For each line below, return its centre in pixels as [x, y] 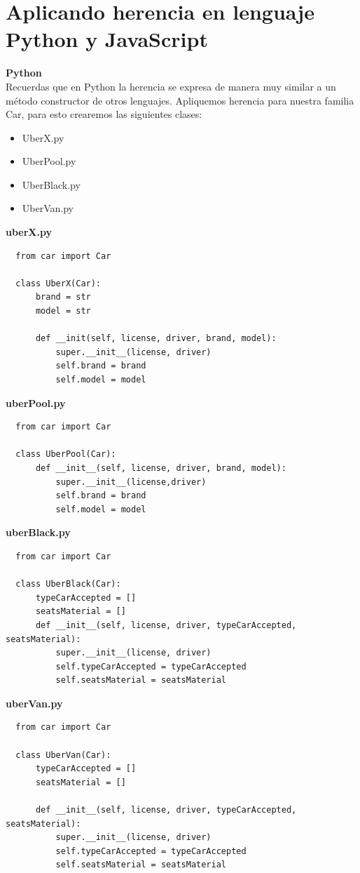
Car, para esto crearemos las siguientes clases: [104, 114]
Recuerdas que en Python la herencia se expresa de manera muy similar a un [171, 86]
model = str [63, 311]
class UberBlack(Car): [68, 584]
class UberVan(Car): [63, 755]
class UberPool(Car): [66, 454]
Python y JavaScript [107, 39]
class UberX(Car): [58, 283]
